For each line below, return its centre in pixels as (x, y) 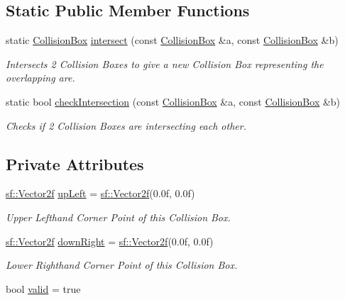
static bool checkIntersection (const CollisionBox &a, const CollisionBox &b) (173, 101)
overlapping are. (40, 78)
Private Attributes (75, 163)
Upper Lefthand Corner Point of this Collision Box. (118, 217)
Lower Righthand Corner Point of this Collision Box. (122, 265)
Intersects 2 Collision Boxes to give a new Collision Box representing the (165, 63)
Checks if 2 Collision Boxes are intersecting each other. (126, 125)
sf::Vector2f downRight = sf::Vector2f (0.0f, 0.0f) (110, 241)
